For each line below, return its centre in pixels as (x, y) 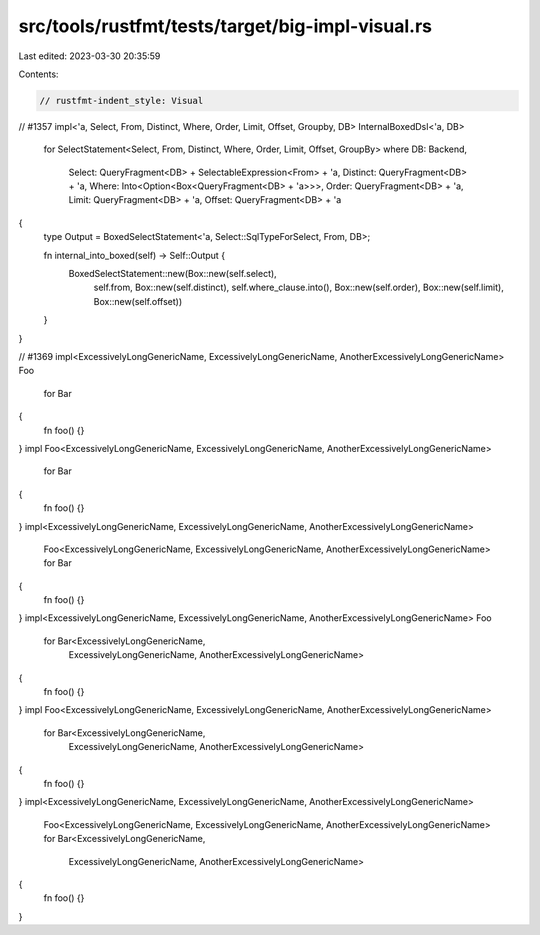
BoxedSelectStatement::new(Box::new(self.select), (172, 274)
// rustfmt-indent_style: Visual (121, 100)
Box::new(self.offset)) (138, 301)
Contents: (38, 74)
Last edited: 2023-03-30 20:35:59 (89, 56)
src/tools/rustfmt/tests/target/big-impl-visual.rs (225, 26)
